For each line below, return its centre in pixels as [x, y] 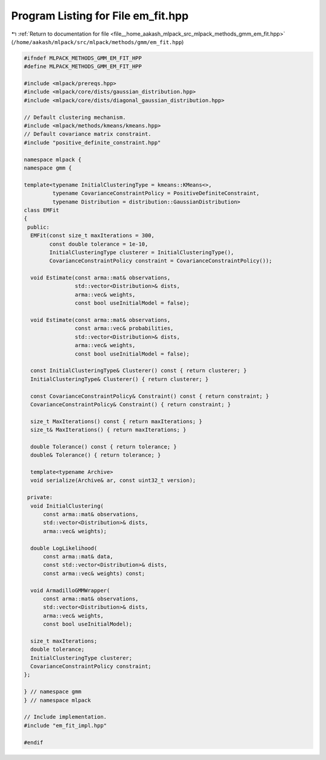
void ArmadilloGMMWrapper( [70, 590]
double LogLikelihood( [64, 548]
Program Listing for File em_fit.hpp [100, 16]
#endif [34, 742]
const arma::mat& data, [78, 556]
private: [40, 497]
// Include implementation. [65, 717]
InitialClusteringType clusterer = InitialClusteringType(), [142, 252]
